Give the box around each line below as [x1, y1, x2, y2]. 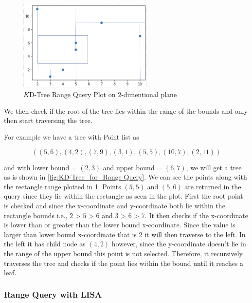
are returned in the [184, 181, 241, 191]
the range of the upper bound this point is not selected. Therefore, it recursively [4, 248, 243, 258]
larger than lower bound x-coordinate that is [4, 229, 137, 239]
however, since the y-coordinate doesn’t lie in [111, 239, 246, 249]
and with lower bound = [4, 162, 77, 172]
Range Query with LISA [4, 288, 102, 300]
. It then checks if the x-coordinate [144, 210, 248, 220]
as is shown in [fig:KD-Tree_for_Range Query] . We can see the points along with [4, 172, 247, 182]
